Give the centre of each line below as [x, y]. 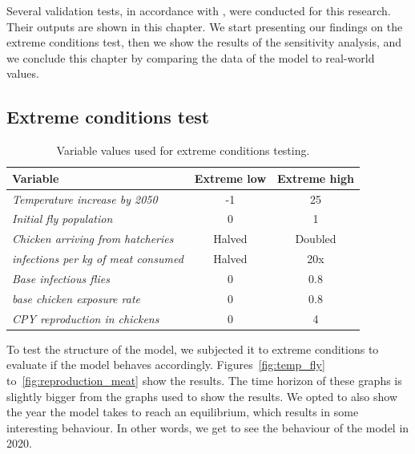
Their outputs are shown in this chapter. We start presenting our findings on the [205, 26]
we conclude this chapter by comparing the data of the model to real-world [191, 57]
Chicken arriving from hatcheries [93, 239]
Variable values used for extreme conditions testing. [183, 150]
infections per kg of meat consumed [98, 259]
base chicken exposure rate [77, 298]
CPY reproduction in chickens [86, 318]
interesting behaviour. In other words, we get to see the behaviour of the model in [208, 427]
